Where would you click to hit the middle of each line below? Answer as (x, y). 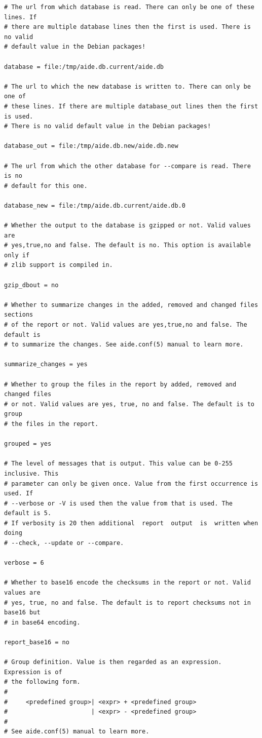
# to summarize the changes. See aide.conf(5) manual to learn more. (124, 345)
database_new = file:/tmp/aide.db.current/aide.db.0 (95, 205)
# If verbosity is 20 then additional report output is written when (131, 523)
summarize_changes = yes (46, 364)
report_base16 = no (37, 642)
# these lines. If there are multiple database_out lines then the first (131, 106)
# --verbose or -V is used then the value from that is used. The (119, 503)
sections (19, 315)
